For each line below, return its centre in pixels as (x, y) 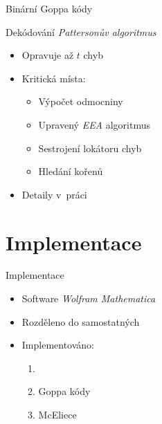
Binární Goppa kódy (49, 8)
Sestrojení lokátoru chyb (90, 148)
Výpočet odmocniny (81, 101)
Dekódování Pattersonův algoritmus (81, 31)
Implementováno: (58, 345)
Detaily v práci (54, 194)
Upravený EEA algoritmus (94, 124)
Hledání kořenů (71, 171)
